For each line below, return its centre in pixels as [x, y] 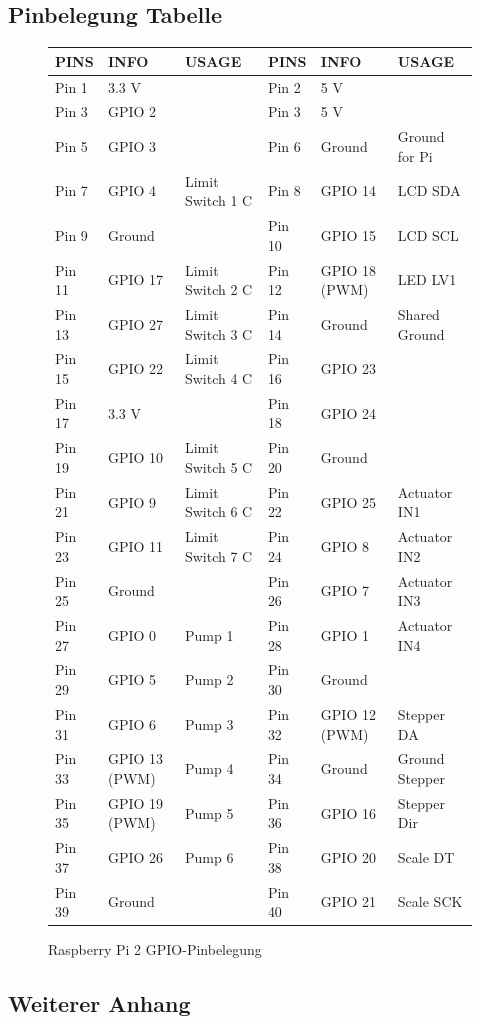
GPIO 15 [348, 234]
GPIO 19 [135, 802]
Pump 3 [209, 723]
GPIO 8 [344, 545]
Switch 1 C [218, 200]
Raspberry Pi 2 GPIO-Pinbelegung [155, 949]
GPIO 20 [348, 857]
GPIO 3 [132, 146]
